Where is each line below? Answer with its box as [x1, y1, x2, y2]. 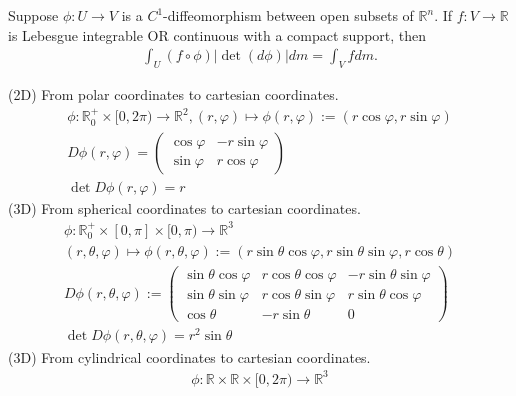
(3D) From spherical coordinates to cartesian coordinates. [8, 197, 361, 218]
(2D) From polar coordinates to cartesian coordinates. [8, 84, 339, 105]
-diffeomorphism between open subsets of [163, 5, 414, 25]
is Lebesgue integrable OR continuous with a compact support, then [8, 24, 427, 45]
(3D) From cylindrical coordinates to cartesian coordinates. [8, 346, 371, 367]
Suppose [8, 5, 59, 25]
